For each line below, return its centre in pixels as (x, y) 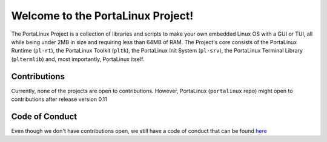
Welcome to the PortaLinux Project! (102, 16)
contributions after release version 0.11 (59, 99)
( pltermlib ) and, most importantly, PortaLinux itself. (78, 59)
